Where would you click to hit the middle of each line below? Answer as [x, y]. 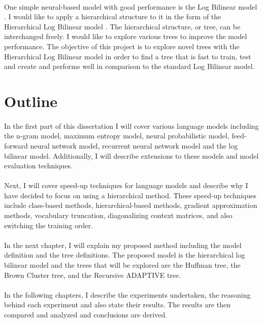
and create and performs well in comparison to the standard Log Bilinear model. [129, 66]
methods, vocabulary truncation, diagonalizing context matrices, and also [118, 215]
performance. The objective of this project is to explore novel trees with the [122, 46]
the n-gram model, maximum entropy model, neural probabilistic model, [117, 136]
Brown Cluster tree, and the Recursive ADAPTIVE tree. [93, 275]
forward [16, 145]
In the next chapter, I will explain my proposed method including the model [123, 245]
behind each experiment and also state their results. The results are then [117, 304]
